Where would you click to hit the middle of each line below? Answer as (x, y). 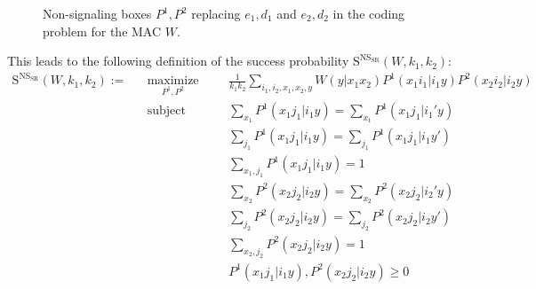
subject (166, 111)
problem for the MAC (102, 31)
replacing (216, 13)
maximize (173, 81)
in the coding (369, 13)
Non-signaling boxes (97, 13)
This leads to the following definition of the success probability (178, 61)
